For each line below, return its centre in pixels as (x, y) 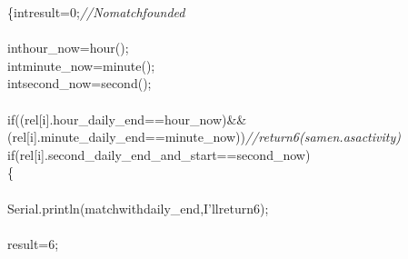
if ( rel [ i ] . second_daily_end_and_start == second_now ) (159, 154)
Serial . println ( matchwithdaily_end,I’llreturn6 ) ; (138, 208)
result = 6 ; (33, 243)
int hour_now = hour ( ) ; (68, 48)
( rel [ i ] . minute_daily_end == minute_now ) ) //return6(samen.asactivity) (204, 137)
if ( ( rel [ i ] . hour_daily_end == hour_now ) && (127, 119)
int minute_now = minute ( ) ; (81, 65)
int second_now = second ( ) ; (80, 83)
